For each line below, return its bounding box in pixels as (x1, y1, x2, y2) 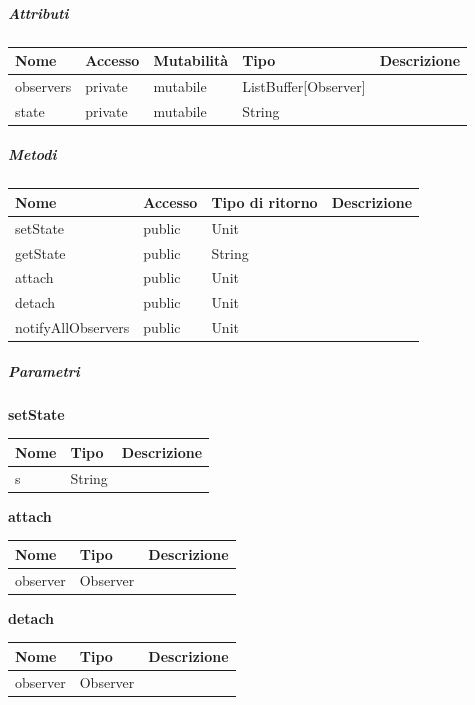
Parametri (8, 360, 80, 381)
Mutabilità (153, 50, 229, 71)
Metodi (8, 144, 57, 165)
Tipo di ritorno (211, 191, 318, 212)
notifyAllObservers (15, 317, 130, 338)
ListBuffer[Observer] (242, 75, 366, 96)
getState (15, 242, 66, 263)
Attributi (8, 2, 69, 23)
